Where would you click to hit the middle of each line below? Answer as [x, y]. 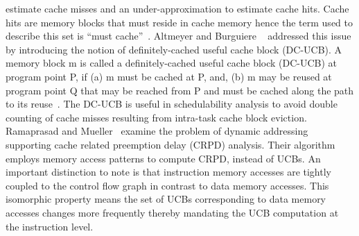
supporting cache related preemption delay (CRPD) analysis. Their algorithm [170, 144]
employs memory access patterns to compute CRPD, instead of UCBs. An [163, 158]
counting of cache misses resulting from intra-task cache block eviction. [156, 117]
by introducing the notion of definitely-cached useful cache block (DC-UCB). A [174, 49]
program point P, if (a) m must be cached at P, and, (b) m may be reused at [169, 76]
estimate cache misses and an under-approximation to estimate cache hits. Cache [177, 8]
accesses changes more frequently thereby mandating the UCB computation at [172, 212]
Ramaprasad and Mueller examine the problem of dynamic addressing [157, 131]
